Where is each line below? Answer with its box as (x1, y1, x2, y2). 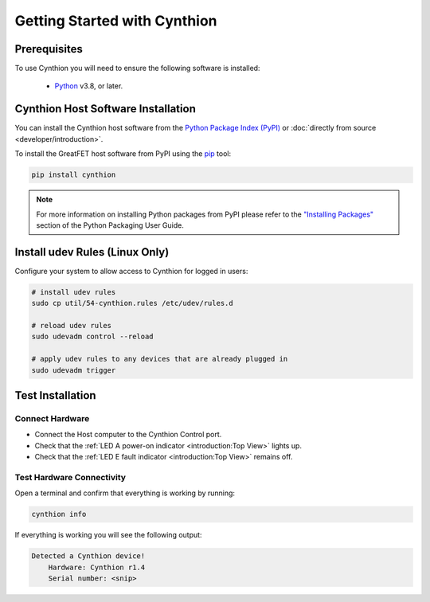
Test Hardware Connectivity (14, 471, 127, 483)
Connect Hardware (14, 412, 90, 424)
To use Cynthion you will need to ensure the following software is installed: (14, 64, 260, 73)
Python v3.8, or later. (54, 81, 123, 91)
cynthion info (31, 510, 87, 519)
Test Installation (14, 389, 96, 402)
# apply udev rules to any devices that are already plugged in (31, 354, 288, 364)
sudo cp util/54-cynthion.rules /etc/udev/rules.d (31, 299, 234, 308)
